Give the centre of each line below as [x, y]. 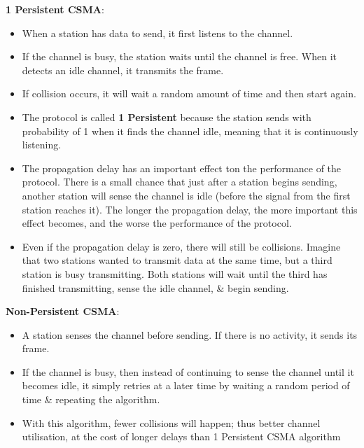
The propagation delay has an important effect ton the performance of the [182, 168]
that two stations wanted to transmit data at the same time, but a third [177, 260]
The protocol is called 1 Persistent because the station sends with [167, 117]
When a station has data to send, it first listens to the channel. [157, 33]
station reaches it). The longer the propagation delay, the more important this [190, 209]
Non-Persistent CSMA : [63, 311]
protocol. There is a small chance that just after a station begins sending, [180, 182]
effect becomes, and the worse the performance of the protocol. [157, 223]
